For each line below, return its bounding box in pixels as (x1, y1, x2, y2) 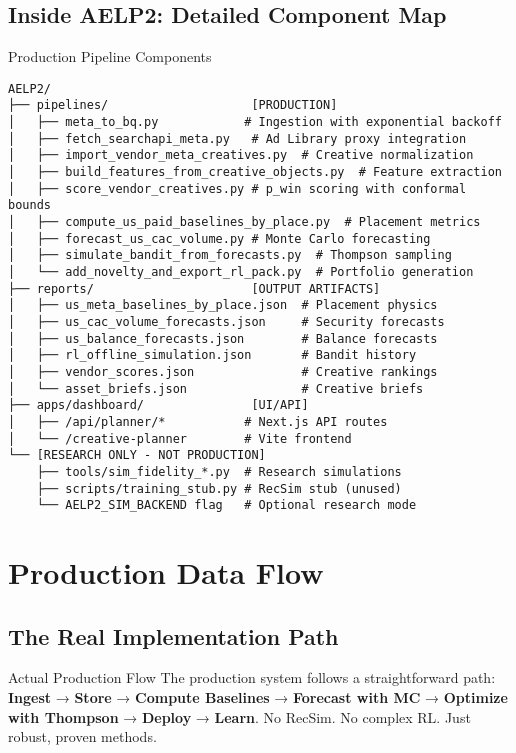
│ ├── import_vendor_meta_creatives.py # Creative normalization (8, 148, 474, 163)
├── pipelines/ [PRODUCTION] (8, 98, 338, 113)
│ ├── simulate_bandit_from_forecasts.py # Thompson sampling (8, 248, 452, 263)
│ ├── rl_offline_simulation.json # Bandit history (8, 348, 417, 363)
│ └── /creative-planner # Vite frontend (8, 431, 352, 446)
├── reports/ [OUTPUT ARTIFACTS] (8, 281, 381, 296)
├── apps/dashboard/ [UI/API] (8, 398, 309, 413)
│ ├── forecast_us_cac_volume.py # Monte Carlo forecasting (8, 231, 431, 246)
